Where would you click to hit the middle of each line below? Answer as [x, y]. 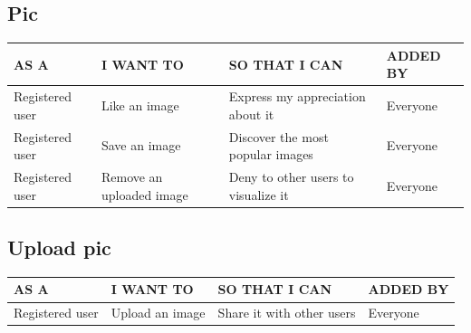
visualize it [259, 194]
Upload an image [158, 313]
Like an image [140, 105]
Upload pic [59, 247]
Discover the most [279, 136]
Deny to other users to [291, 177]
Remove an [132, 177]
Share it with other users [287, 313]
